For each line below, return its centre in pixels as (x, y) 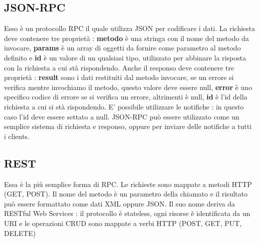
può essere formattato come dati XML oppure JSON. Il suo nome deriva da (120, 203)
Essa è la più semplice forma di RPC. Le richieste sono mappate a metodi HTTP (128, 184)
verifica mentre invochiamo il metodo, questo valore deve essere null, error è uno (128, 87)
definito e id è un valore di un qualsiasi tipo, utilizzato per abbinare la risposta (125, 57)
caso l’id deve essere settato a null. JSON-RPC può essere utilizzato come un (122, 116)
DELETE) (20, 233)
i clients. (17, 136)
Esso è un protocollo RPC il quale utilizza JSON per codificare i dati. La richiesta (130, 28)
